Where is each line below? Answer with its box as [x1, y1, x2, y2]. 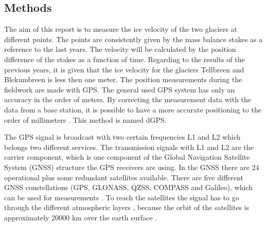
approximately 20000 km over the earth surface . [4, 212, 157, 222]
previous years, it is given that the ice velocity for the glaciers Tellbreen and [4, 64, 244, 74]
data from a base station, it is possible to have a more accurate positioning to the [4, 104, 261, 115]
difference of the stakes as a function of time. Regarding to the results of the [4, 53, 245, 64]
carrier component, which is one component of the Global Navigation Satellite [4, 152, 250, 162]
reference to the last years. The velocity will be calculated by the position [4, 44, 236, 54]
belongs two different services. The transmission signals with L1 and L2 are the [4, 141, 254, 152]
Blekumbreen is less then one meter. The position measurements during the [4, 74, 242, 85]
